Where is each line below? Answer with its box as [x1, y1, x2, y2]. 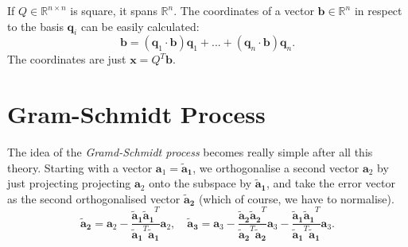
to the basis [7, 17, 64, 34]
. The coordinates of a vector [173, 2, 314, 18]
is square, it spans [70, 2, 157, 18]
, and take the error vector [266, 175, 395, 191]
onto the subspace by [149, 175, 252, 191]
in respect [354, 2, 402, 18]
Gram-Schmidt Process [7, 98, 266, 130]
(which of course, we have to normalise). [198, 190, 394, 206]
